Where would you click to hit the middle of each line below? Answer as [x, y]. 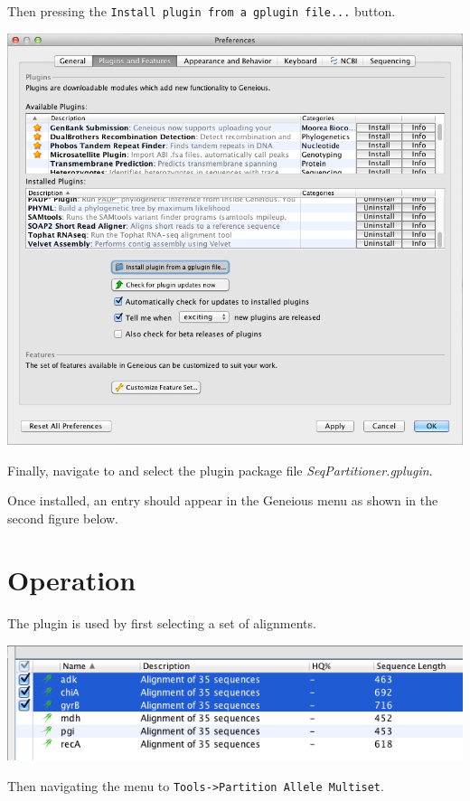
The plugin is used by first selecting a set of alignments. [162, 623]
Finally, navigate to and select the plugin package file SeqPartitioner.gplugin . [220, 470]
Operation [72, 580]
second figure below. [63, 518]
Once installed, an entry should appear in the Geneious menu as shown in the [223, 500]
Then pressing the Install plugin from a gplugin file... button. [202, 11]
